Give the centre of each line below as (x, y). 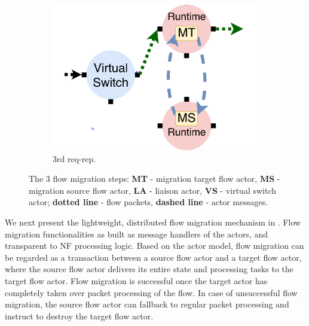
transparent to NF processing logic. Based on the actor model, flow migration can (154, 246)
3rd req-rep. (74, 158)
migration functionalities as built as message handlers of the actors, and (137, 234)
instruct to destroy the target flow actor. (79, 316)
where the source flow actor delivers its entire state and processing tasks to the (149, 269)
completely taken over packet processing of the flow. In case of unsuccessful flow (151, 292)
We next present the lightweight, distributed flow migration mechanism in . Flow (153, 222)
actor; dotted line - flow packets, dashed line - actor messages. (149, 202)
